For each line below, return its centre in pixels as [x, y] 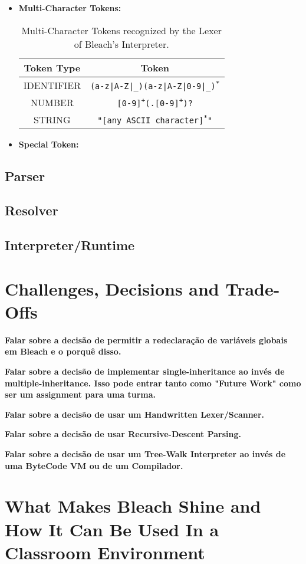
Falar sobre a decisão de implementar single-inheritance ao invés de [145, 371]
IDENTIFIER [52, 85]
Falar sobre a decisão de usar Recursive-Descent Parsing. [123, 434]
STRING [52, 119]
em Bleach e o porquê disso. [63, 351]
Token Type [52, 67]
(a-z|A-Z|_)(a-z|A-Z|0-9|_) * [155, 85]
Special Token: [49, 144]
